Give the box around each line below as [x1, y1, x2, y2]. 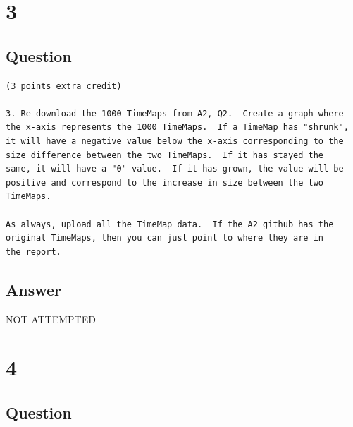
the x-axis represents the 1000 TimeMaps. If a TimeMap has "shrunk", [6, 122, 349, 133]
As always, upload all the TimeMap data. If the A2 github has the [6, 219, 334, 229]
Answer [6, 278, 62, 300]
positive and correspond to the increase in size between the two [6, 177, 324, 188]
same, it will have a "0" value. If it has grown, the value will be [6, 164, 344, 174]
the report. [6, 246, 61, 257]
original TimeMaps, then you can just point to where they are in [6, 233, 324, 243]
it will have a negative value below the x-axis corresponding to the [6, 136, 344, 146]
